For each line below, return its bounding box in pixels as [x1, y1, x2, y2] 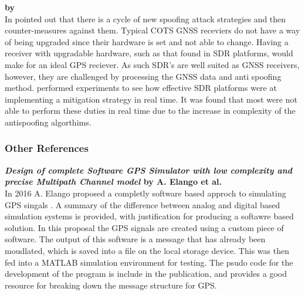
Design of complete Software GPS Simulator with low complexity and [5, 164, 293, 176]
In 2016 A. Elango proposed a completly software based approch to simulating [5, 187, 286, 199]
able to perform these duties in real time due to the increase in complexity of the [5, 104, 296, 117]
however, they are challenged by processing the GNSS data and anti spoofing [5, 70, 282, 82]
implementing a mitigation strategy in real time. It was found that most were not [5, 93, 297, 105]
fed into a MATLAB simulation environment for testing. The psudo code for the [5, 256, 293, 268]
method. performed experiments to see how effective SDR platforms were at [5, 82, 277, 94]
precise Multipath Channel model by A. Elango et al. [5, 175, 222, 188]
